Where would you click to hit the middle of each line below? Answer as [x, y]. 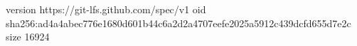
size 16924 [28, 37]
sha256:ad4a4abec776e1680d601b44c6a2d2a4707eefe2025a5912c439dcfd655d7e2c [178, 23]
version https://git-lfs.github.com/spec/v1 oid [106, 9]
